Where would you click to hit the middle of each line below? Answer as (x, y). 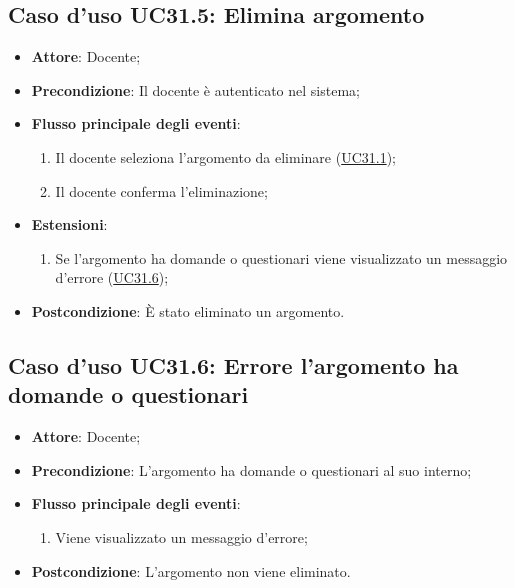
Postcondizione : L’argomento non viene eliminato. (191, 570)
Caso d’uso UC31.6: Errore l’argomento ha (233, 364)
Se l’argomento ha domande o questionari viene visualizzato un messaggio (281, 257)
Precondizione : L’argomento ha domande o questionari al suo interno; (251, 469)
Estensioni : (69, 224)
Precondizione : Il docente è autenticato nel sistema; (195, 89)
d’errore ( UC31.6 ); (112, 277)
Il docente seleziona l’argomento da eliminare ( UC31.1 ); (226, 156)
